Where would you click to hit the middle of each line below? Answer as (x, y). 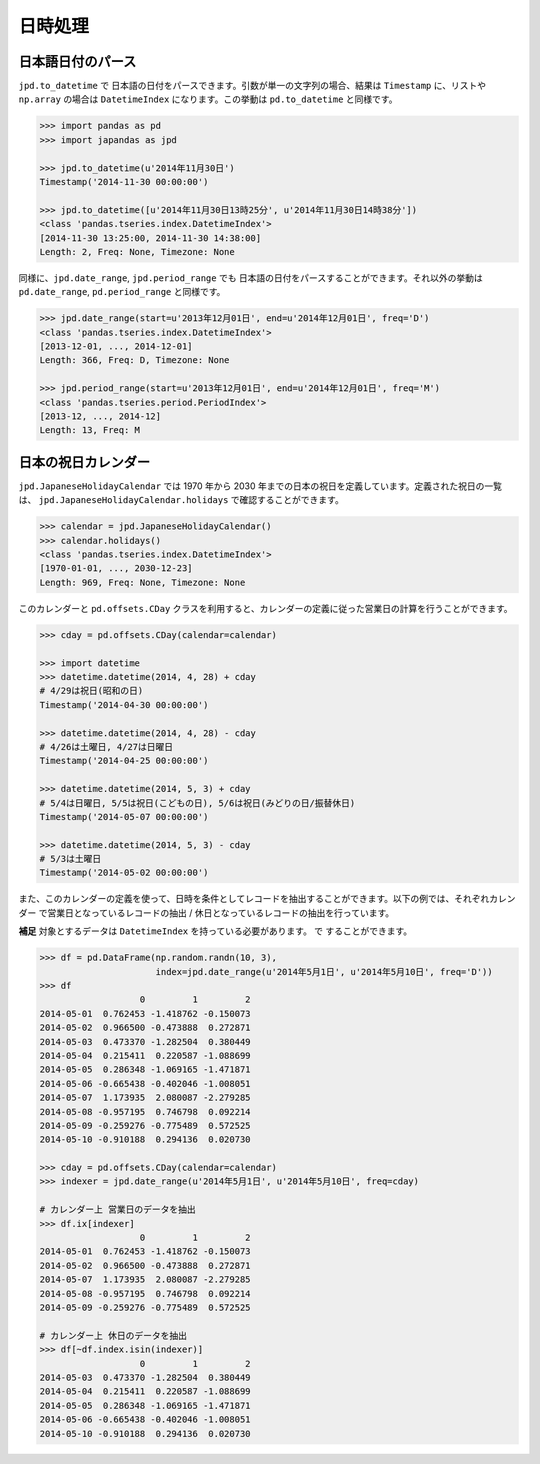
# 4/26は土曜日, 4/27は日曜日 (106, 746)
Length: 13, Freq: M (89, 430)
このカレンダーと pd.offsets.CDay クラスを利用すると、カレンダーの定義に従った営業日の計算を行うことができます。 (266, 608)
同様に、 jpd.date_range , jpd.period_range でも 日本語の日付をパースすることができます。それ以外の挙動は (251, 277)
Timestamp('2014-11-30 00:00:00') (124, 181)
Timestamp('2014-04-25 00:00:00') (124, 761)
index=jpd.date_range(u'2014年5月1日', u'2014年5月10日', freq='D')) (324, 971)
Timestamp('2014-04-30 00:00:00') (124, 704)
